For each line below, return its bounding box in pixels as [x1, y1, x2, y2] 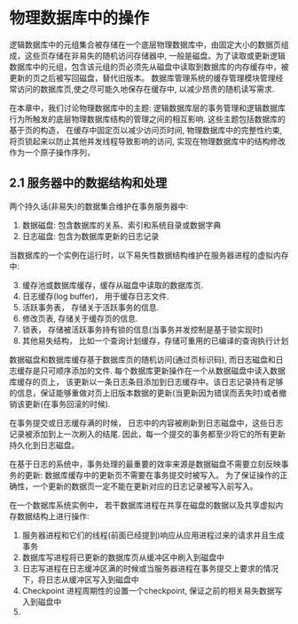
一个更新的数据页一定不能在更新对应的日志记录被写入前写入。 [32, 481, 258, 492]
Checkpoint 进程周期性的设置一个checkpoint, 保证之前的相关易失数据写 [21, 585, 283, 596]
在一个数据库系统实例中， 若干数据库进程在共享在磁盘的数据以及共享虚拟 [9, 500, 276, 510]
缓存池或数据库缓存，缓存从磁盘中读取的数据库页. [21, 279, 204, 290]
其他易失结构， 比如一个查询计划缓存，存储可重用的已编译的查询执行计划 [21, 335, 289, 346]
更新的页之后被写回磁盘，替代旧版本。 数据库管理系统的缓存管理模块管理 [9, 72, 276, 83]
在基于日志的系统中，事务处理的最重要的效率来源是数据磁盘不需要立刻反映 [9, 459, 281, 469]
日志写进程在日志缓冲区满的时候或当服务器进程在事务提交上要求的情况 [21, 563, 279, 573]
